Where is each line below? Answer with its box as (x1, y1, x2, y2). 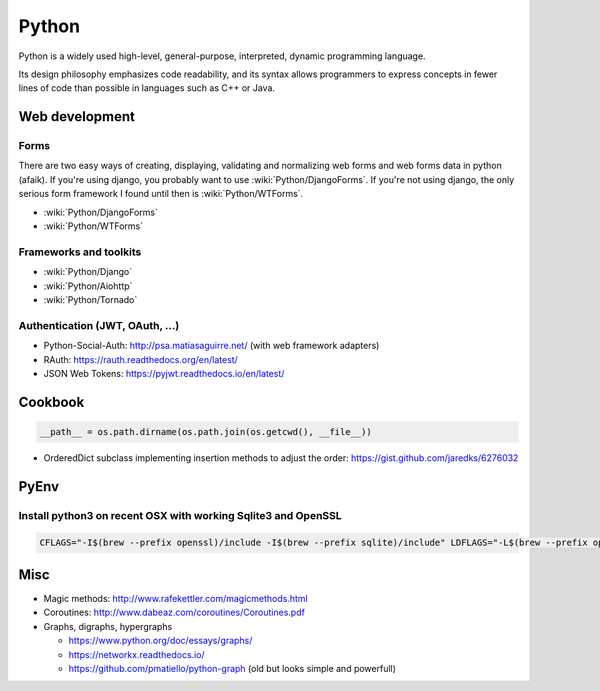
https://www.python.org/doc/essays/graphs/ (68, 635, 253, 647)
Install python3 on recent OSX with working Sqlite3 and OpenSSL (18, 508, 342, 522)
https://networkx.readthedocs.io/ (68, 648, 205, 660)
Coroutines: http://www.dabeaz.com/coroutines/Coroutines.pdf (43, 606, 305, 619)
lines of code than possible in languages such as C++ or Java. (18, 82, 275, 94)
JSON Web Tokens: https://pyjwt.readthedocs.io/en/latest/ (43, 367, 285, 379)
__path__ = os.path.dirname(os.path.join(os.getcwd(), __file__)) (39, 426, 372, 437)
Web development (18, 108, 135, 125)
